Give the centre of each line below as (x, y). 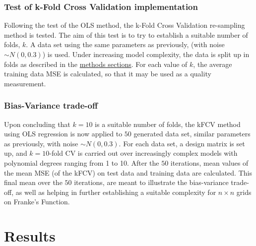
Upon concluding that (37, 124)
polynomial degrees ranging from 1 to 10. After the (82, 162)
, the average (213, 64)
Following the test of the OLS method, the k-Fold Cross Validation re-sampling (125, 25)
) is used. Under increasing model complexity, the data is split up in (146, 54)
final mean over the (33, 182)
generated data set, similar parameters (192, 134)
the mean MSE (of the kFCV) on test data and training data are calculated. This (128, 172)
